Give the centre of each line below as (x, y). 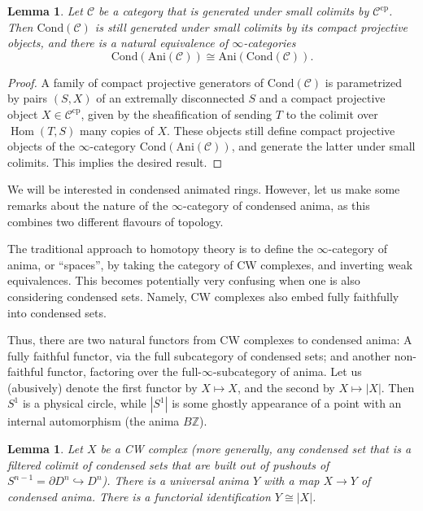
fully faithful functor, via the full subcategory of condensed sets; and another (199, 355)
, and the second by (286, 387)
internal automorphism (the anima (94, 421)
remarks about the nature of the (88, 205)
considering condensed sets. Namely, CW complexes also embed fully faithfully (203, 296)
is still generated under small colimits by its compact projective (251, 26)
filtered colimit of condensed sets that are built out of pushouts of (168, 464)
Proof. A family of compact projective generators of (136, 82)
